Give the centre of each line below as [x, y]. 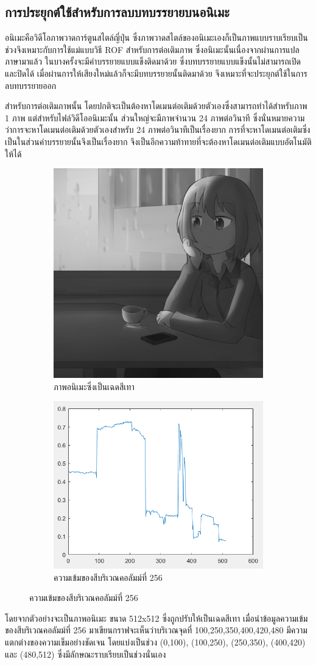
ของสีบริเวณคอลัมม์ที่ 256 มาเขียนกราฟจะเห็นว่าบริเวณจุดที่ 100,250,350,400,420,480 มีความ [156, 630]
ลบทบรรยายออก [31, 85]
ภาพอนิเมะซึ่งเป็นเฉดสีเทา [94, 386]
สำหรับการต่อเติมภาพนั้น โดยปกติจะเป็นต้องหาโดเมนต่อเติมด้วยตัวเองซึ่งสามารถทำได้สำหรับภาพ [156, 106]
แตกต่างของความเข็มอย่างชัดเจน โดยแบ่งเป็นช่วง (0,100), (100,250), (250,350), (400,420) [155, 642]
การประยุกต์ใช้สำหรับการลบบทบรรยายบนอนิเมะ [117, 12]
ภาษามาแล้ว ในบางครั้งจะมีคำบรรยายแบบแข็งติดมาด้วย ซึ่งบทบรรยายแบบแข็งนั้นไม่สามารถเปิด [153, 61]
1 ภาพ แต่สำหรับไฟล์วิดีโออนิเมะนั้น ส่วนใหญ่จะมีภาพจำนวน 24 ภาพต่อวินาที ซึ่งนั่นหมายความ [155, 117]
